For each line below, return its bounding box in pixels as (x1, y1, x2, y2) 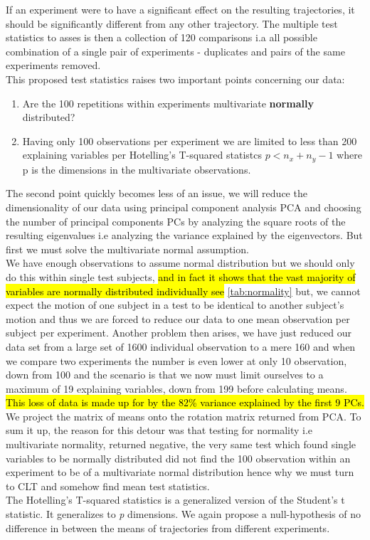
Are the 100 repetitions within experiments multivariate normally (22, 95, 314, 110)
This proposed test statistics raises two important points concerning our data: (6, 71, 345, 86)
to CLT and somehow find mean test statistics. (6, 478, 210, 493)
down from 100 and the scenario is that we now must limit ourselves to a (6, 367, 324, 382)
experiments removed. (6, 58, 101, 73)
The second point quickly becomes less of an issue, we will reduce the (6, 186, 307, 201)
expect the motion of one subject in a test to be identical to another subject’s (6, 297, 344, 312)
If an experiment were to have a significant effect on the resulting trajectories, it (6, 2, 355, 16)
